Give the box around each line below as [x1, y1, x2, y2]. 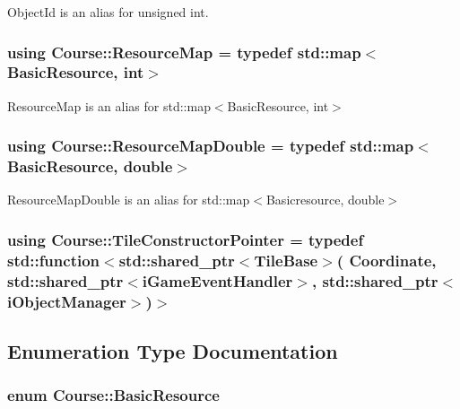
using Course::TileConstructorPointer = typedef [7, 228, 364, 250]
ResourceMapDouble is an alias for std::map [7, 190, 250, 209]
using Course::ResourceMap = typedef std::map [7, 40, 361, 63]
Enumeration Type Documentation [7, 337, 338, 365]
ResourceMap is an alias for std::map [7, 96, 211, 115]
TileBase [254, 248, 318, 271]
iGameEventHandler [142, 269, 293, 292]
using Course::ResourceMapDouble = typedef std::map [7, 135, 414, 157]
